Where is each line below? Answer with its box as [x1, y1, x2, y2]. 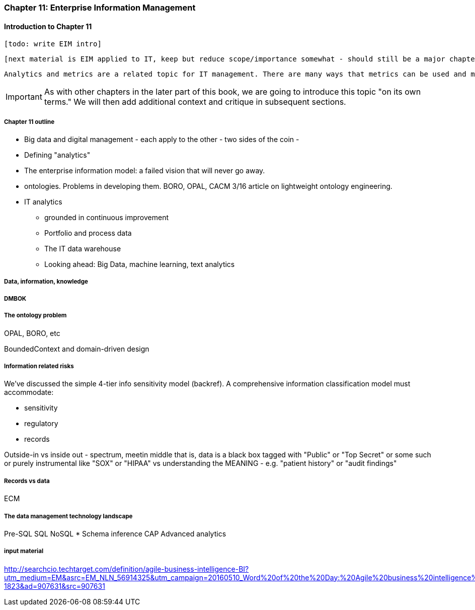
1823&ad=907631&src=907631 [4, 581, 105, 590]
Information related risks [4, 362, 74, 370]
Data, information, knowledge [4, 278, 88, 286]
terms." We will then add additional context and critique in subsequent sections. [44, 97, 346, 107]
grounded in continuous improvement [44, 213, 169, 222]
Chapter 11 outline [4, 118, 55, 125]
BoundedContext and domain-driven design [4, 344, 149, 353]
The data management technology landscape [4, 512, 133, 520]
